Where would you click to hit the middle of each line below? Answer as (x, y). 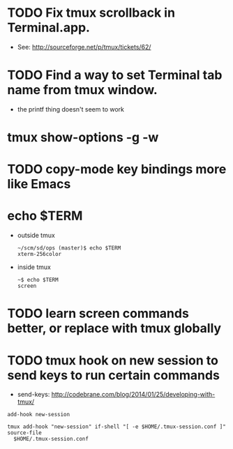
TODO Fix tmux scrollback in (91, 13)
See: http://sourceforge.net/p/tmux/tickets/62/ (84, 47)
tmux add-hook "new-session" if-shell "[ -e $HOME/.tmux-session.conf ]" (117, 427)
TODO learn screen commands (98, 313)
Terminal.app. (49, 28)
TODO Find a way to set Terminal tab (115, 75)
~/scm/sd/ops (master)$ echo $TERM (69, 248)
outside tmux (36, 236)
